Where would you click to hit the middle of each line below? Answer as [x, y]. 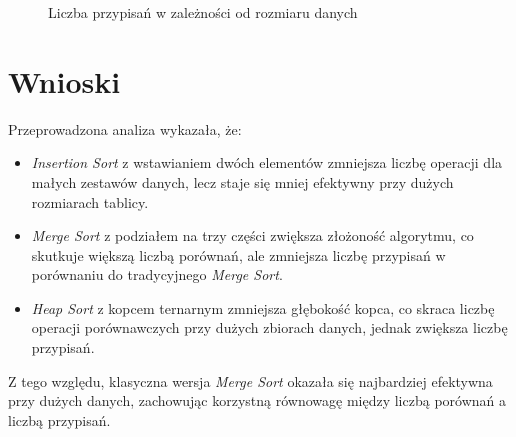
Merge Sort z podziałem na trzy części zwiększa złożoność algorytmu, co [252, 235]
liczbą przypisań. [59, 419]
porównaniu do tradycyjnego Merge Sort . [157, 274]
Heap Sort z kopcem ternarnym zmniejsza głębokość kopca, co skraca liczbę [263, 307]
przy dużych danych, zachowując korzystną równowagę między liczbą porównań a [257, 400]
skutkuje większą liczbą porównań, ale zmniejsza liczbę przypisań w [238, 254]
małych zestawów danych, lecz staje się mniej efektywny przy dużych [242, 181]
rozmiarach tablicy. [90, 201]
